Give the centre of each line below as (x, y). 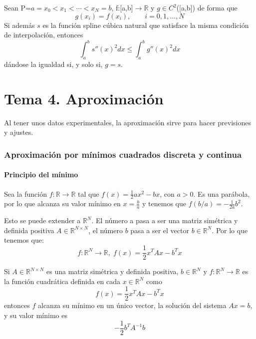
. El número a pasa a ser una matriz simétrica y (165, 220)
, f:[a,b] (122, 7)
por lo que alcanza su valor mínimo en (62, 203)
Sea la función (25, 193)
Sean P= (17, 7)
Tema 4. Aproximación (84, 98)
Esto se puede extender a (42, 220)
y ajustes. (19, 132)
